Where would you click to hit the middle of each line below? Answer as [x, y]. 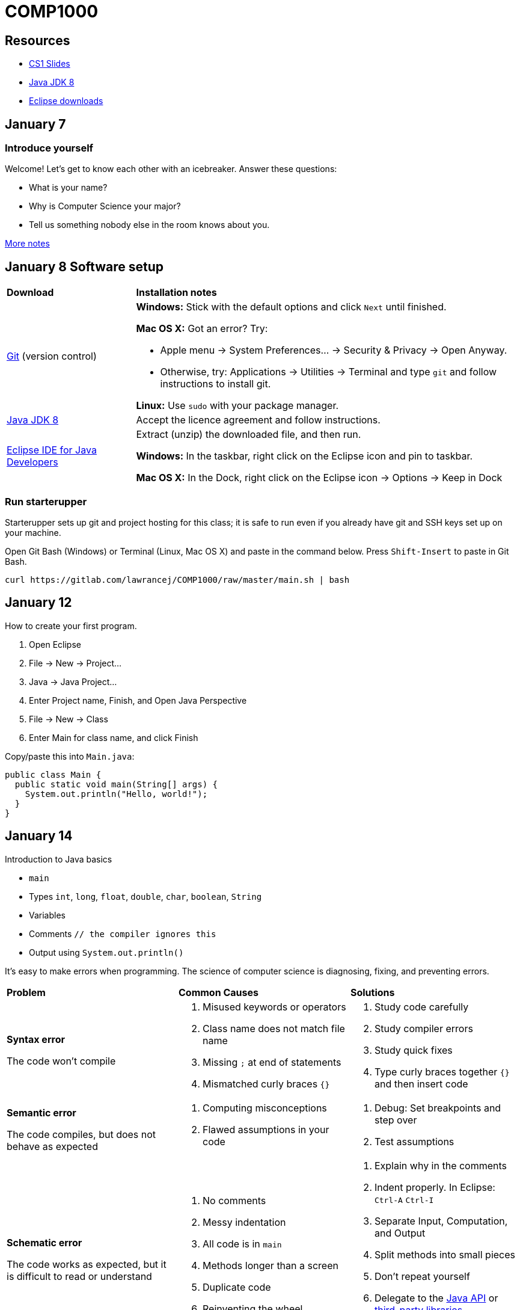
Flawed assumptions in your [266, 1129]
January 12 [38, 603]
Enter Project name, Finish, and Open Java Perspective [138, 700]
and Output [400, 1233]
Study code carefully [421, 1007]
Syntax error [36, 1039]
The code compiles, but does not [81, 1134]
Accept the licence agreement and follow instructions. [258, 420]
